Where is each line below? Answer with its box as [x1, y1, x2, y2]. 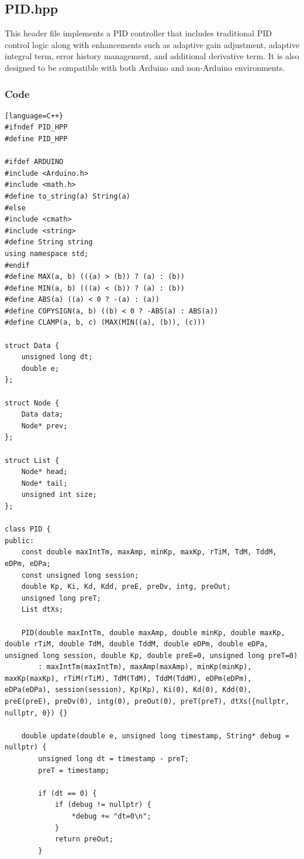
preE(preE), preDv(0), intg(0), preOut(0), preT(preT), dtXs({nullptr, [5, 697, 289, 706]
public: [5, 536, 34, 545]
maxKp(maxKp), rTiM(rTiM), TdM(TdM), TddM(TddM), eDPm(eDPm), [5, 674, 252, 683]
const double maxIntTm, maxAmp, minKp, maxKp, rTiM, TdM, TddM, [21, 548, 277, 557]
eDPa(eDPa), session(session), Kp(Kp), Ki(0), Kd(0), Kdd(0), [5, 686, 252, 694]
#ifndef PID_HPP [5, 123, 68, 132]
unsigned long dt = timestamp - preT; [38, 755, 189, 763]
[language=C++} [5, 111, 64, 120]
